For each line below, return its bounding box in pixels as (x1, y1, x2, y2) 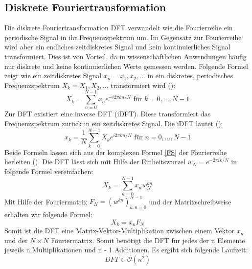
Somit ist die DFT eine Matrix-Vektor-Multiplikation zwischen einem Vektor (4, 225, 235, 236)
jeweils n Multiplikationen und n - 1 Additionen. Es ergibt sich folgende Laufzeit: (4, 245, 248, 255)
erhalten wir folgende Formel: (4, 209, 92, 219)
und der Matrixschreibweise (149, 196, 231, 206)
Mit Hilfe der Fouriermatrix (4, 196, 88, 206)
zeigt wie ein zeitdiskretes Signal (4, 70, 102, 81)
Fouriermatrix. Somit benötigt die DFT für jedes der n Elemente (50, 235, 245, 245)
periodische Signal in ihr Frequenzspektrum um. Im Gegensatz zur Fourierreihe (4, 32, 242, 42)
